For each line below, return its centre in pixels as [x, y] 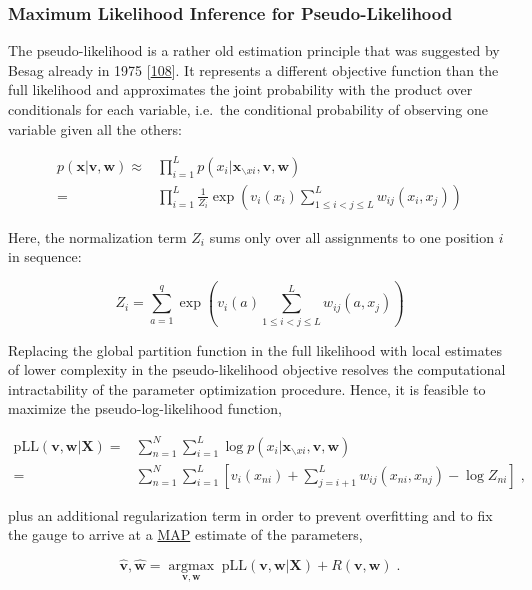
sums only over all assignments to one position [352, 236]
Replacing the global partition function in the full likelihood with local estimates [255, 349]
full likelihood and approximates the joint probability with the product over [240, 89]
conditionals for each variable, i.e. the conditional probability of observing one [248, 109]
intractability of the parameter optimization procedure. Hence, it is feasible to [247, 388]
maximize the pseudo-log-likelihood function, [145, 408]
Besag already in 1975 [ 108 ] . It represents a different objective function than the [253, 69]
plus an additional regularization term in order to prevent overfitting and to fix [250, 514]
